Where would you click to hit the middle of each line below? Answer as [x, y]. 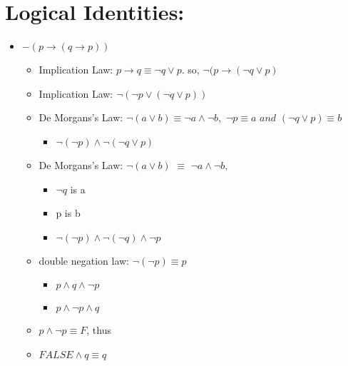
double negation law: [84, 260]
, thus [99, 330]
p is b [68, 213]
